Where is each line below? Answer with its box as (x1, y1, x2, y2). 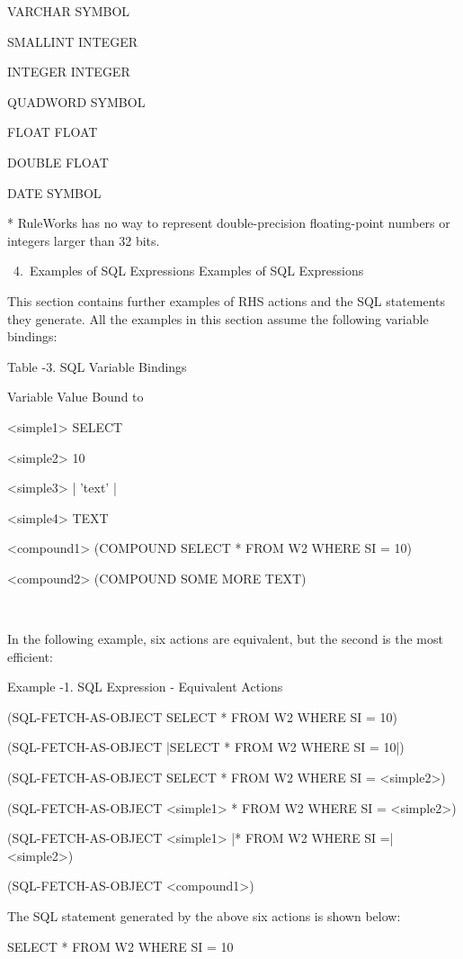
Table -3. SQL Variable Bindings (7, 357, 187, 375)
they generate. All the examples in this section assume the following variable (7, 309, 429, 328)
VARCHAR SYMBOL (7, 2, 130, 20)
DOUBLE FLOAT (7, 152, 109, 171)
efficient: (7, 647, 53, 665)
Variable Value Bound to (7, 387, 144, 406)
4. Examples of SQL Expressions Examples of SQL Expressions (13, 261, 364, 280)
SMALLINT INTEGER (7, 32, 138, 50)
